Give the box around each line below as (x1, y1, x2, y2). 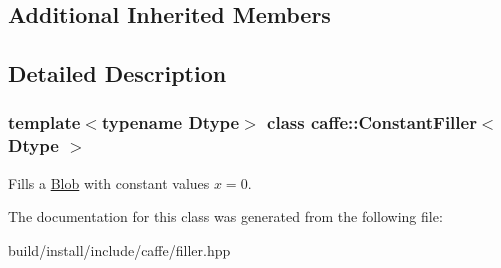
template (8, 110, 81, 135)
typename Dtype (101, 110, 240, 135)
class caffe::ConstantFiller (267, 110, 477, 135)
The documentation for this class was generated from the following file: (8, 206, 443, 227)
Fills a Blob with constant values (8, 172, 210, 193)
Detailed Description (8, 58, 227, 89)
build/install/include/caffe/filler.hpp (8, 239, 231, 260)
